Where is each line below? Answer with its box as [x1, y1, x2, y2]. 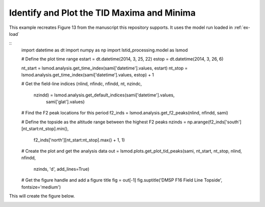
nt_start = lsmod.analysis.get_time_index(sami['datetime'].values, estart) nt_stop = [21, 65, 188, 71]
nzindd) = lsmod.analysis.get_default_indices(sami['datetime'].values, [33, 92, 175, 98]
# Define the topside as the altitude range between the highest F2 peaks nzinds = [21, 119, 186, 125]
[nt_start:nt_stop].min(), [21, 126, 69, 132]
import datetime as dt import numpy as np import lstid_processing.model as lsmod [21, 47, 188, 53]
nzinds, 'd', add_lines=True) [33, 166, 90, 172]
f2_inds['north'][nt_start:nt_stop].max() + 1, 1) [33, 137, 125, 143]
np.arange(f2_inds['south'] [187, 119, 241, 125]
